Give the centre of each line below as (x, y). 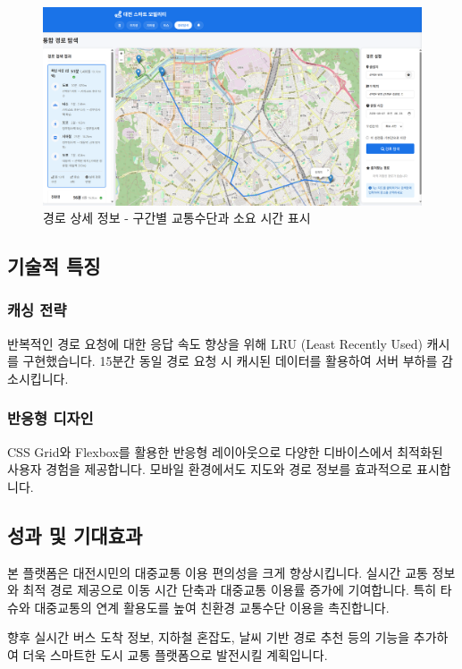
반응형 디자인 (50, 418)
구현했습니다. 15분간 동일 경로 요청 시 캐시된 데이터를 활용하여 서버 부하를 (230, 361)
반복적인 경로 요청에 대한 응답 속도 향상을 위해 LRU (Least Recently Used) (215, 343)
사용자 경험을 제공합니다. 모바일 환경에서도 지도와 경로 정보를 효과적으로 (210, 469)
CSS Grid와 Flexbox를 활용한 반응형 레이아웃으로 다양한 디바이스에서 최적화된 (225, 451)
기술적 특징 (54, 266)
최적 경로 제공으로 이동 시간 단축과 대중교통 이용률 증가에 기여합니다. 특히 (230, 590)
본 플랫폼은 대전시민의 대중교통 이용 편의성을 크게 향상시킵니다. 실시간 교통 (218, 572)
